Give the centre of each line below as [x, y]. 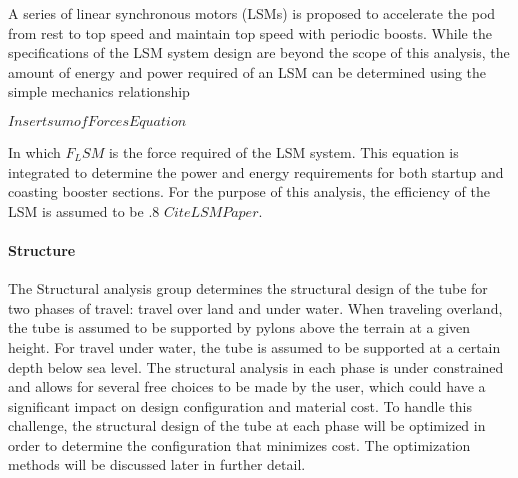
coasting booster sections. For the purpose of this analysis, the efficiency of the [249, 191]
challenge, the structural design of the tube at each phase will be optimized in [247, 425]
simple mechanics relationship [99, 91]
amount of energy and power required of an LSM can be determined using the [247, 71]
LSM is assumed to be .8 [84, 210]
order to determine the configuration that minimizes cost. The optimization [239, 444]
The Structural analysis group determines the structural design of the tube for [248, 288]
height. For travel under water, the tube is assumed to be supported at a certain [254, 346]
